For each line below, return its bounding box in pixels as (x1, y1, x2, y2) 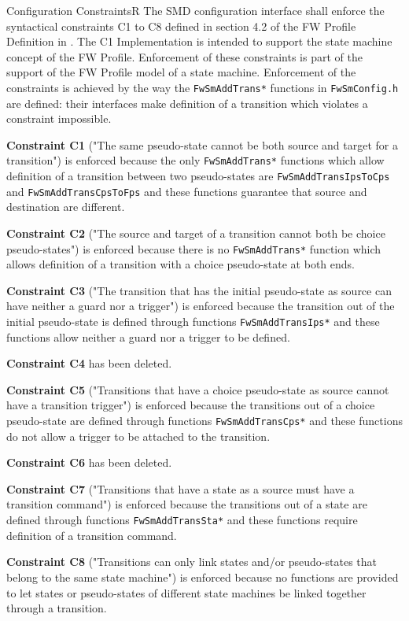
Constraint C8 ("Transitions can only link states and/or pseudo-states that (6, 553, 378, 570)
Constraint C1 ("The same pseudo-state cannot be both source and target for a (6, 136, 399, 153)
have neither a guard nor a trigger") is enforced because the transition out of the (6, 298, 395, 314)
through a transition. (6, 600, 107, 616)
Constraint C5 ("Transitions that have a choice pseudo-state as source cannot (6, 381, 389, 397)
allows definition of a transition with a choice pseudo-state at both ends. (6, 256, 355, 272)
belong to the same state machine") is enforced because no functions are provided (6, 568, 399, 585)
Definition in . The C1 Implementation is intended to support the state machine (6, 33, 392, 50)
